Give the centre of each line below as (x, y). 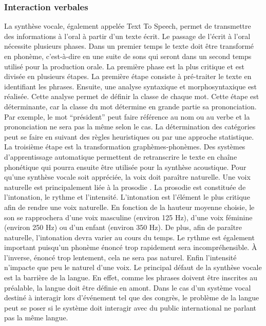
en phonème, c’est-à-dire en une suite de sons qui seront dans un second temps (128, 56)
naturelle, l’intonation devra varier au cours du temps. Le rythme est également (129, 237)
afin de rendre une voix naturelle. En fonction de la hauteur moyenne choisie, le (129, 207)
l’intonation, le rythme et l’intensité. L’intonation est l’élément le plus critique (127, 197)
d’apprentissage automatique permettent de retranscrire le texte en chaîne (121, 156)
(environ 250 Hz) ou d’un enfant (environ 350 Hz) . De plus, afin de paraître (123, 227)
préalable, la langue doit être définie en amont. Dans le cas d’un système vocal (128, 287)
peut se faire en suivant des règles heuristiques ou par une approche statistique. (129, 136)
